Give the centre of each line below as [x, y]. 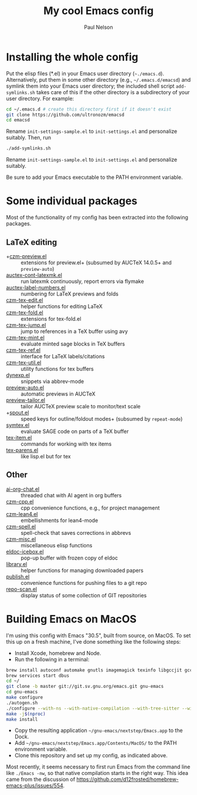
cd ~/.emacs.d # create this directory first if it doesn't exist [89, 109]
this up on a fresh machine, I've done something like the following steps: [94, 641]
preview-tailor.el [26, 400]
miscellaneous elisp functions [57, 545]
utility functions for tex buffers [57, 368]
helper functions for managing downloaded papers [82, 570]
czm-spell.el [21, 526]
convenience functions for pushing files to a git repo [84, 583]
